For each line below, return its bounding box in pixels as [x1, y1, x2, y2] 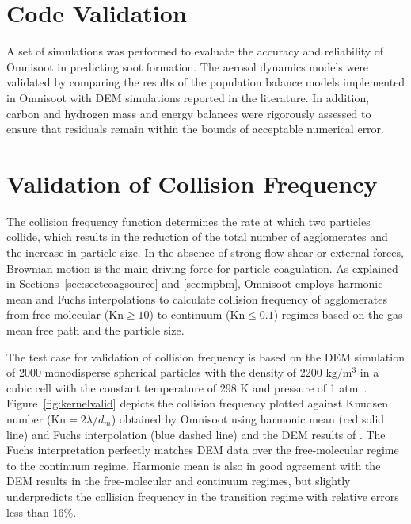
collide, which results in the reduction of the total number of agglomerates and [6, 228, 388, 245]
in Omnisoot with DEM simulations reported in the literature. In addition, [6, 89, 370, 105]
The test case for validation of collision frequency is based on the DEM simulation [6, 348, 405, 365]
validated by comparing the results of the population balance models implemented [6, 74, 405, 90]
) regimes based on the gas [273, 306, 403, 323]
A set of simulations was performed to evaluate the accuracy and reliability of [6, 43, 384, 59]
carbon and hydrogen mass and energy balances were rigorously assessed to [6, 105, 371, 121]
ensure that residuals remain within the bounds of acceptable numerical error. [6, 120, 384, 137]
